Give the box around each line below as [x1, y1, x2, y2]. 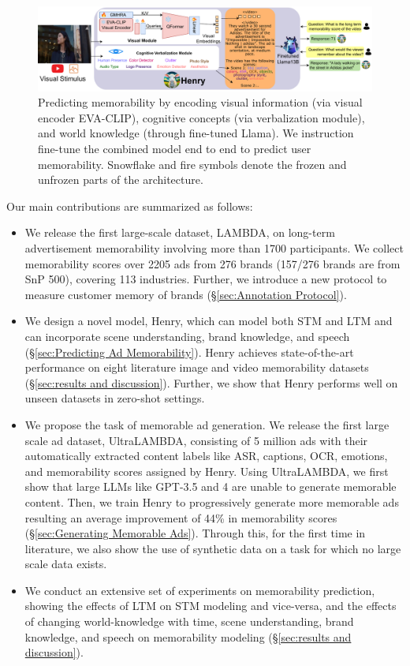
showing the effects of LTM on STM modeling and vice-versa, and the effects [24, 597, 397, 614]
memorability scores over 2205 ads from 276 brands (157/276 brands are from [24, 255, 401, 271]
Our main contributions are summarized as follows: [6, 197, 253, 214]
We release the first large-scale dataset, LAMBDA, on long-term [24, 224, 335, 241]
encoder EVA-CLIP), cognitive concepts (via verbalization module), [38, 109, 365, 125]
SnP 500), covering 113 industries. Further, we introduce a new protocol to [24, 271, 387, 287]
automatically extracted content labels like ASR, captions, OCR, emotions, [24, 447, 388, 464]
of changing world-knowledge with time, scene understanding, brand [24, 613, 354, 630]
